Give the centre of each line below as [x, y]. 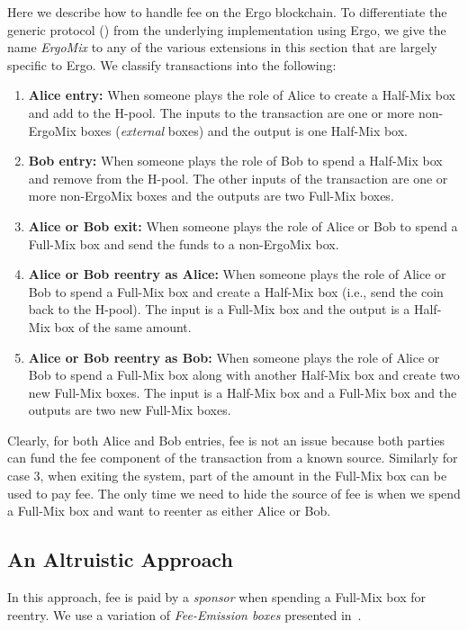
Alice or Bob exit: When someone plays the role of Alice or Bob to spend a [243, 225]
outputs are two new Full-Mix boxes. [130, 410]
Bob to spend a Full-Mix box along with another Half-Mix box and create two [244, 375]
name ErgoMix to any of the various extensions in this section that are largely [222, 47]
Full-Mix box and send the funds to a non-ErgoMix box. [184, 243]
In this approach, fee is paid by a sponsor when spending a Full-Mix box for [216, 597]
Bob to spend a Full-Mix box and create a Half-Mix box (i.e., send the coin [236, 291]
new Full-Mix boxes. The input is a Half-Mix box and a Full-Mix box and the [243, 392]
